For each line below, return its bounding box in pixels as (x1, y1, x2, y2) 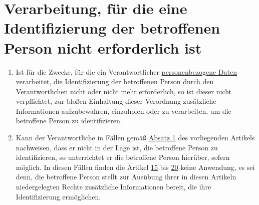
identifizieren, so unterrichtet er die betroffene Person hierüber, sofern (16, 152, 230, 162)
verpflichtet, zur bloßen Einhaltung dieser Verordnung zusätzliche (16, 96, 216, 106)
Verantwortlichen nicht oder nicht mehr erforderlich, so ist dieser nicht (16, 86, 232, 96)
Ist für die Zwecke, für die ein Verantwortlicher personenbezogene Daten (16, 66, 237, 77)
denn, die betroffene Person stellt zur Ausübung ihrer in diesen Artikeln (16, 171, 236, 182)
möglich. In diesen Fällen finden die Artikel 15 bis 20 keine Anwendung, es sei (16, 161, 255, 172)
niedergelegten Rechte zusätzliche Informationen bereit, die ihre (16, 181, 211, 192)
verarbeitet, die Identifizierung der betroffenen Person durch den (16, 76, 214, 87)
